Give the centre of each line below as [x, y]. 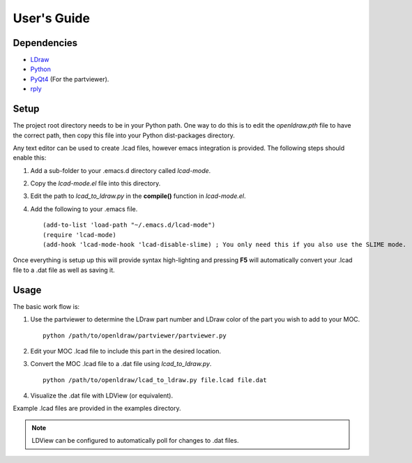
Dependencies [45, 43]
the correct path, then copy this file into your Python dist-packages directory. [124, 135]
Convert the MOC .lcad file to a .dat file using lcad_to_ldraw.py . [121, 364]
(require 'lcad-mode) [79, 235]
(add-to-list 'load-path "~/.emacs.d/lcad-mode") [129, 225]
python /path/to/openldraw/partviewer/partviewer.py [135, 335]
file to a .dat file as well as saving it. [64, 270]
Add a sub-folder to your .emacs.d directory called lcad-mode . [121, 170]
